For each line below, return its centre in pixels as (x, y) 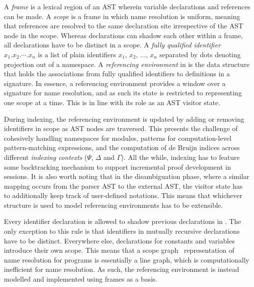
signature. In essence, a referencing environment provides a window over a (115, 83)
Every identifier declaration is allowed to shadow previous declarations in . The (123, 221)
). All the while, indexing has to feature (180, 157)
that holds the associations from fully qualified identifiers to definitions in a (117, 74)
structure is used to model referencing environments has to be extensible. (114, 205)
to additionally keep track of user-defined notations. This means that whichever (123, 195)
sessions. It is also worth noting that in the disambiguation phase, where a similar (127, 176)
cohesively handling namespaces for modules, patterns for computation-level (118, 138)
